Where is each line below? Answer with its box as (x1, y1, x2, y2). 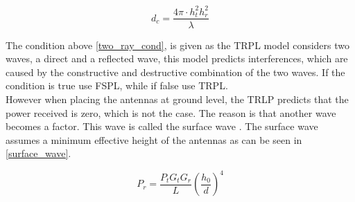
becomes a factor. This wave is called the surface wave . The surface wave (6, 119, 318, 134)
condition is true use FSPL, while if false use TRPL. (6, 78, 228, 93)
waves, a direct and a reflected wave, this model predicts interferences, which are (6, 51, 348, 66)
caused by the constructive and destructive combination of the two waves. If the (6, 64, 345, 79)
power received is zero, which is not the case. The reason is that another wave (6, 105, 336, 120)
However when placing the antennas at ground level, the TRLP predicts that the (6, 91, 349, 106)
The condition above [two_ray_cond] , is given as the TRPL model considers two (6, 37, 350, 52)
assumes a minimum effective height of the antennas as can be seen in (6, 132, 302, 147)
